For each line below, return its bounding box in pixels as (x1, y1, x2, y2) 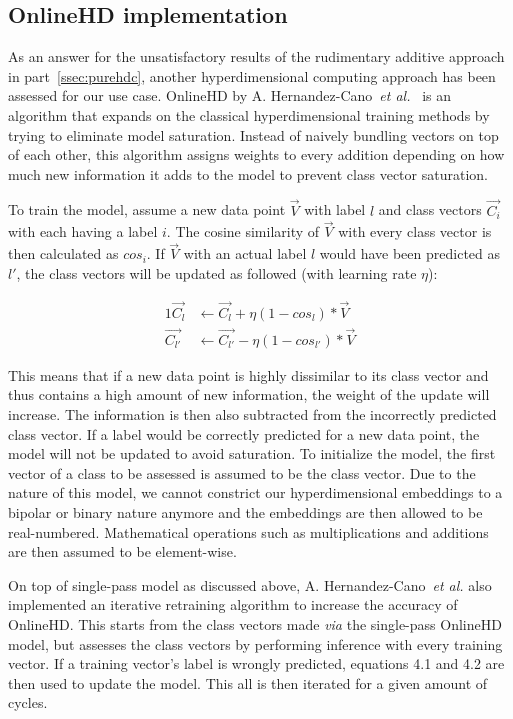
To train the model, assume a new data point (8, 199, 286, 220)
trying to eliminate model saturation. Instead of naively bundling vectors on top (8, 124, 499, 145)
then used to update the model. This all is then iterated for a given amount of (8, 672, 488, 693)
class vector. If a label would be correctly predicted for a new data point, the (8, 423, 480, 444)
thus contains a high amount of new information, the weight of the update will (8, 384, 490, 405)
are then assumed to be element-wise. (8, 541, 237, 562)
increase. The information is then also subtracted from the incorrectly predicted (8, 404, 497, 425)
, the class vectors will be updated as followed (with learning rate (16, 262, 417, 283)
